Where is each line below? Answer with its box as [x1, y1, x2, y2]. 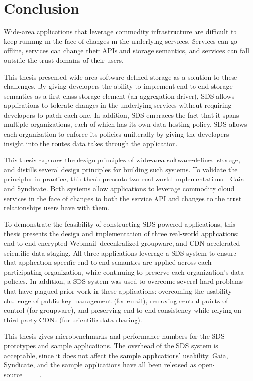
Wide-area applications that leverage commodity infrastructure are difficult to [4, 26, 237, 37]
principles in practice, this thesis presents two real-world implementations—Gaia [4, 174, 244, 184]
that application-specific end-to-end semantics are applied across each [4, 257, 212, 267]
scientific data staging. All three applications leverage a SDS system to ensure [4, 247, 236, 258]
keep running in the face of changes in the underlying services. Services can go [4, 36, 237, 46]
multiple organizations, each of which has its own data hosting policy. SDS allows [4, 119, 247, 129]
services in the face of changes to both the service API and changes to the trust [4, 193, 242, 203]
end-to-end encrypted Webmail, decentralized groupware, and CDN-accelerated [4, 238, 240, 248]
